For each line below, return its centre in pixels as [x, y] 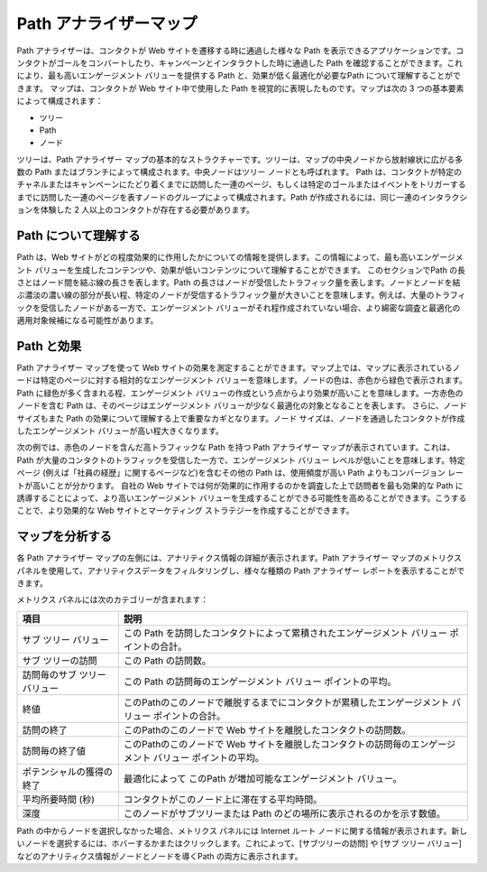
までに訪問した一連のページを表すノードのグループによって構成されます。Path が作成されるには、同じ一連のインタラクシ [242, 197]
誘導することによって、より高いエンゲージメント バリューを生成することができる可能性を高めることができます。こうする [242, 497]
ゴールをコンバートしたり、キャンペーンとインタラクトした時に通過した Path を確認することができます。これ [259, 62]
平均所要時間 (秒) [58, 799]
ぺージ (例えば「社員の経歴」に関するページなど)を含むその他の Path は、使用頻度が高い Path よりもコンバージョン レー [240, 473]
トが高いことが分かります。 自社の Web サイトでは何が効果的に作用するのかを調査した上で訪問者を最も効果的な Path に [240, 485]
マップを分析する [64, 537]
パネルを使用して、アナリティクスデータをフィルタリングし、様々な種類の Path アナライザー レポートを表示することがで [241, 571]
